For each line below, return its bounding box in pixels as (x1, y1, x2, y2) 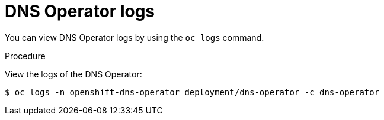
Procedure (5, 50, 46, 61)
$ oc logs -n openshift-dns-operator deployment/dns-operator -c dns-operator (5, 87, 380, 97)
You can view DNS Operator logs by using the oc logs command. (5, 32, 264, 43)
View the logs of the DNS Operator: (5, 69, 142, 79)
